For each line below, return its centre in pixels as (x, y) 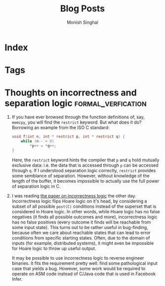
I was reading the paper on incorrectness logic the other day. (74, 195)
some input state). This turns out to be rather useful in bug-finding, (80, 227)
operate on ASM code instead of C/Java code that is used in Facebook (84, 274)
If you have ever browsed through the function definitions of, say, (78, 117)
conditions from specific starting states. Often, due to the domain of (81, 238)
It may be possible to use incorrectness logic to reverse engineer (78, 258)
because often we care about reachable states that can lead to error (81, 233)
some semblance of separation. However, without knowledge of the (81, 176)
